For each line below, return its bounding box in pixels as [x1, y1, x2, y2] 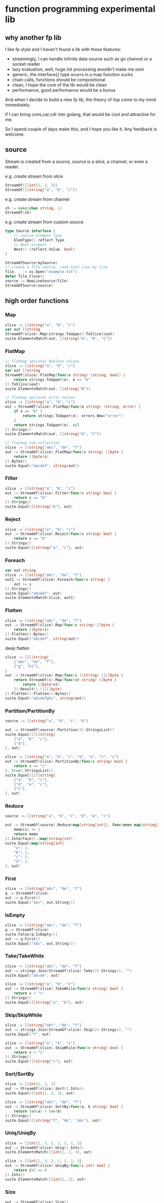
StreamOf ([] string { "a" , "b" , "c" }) [5, 187, 78, 192]
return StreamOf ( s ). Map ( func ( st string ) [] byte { [14, 678, 117, 682]
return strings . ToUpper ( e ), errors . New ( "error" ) [22, 413, 123, 418]
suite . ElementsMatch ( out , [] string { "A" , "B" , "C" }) [5, 336, 112, 341]
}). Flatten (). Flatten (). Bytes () [5, 691, 71, 696]
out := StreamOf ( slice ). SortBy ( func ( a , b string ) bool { [5, 1104, 123, 1109]
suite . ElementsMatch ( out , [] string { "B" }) [5, 386, 91, 391]
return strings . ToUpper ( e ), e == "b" [14, 377, 91, 382]
